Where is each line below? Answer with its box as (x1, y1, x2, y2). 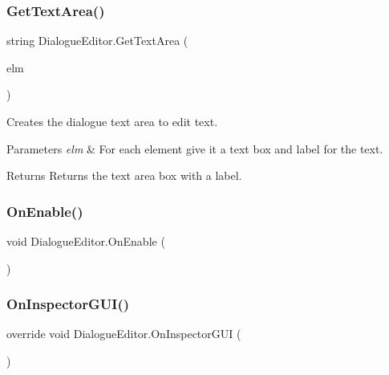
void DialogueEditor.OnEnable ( (6, 233, 165, 249)
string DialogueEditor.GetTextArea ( (6, 32, 188, 49)
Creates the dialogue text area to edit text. (6, 113, 218, 129)
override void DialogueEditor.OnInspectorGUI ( (6, 325, 241, 342)
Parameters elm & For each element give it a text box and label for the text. (6, 140, 383, 157)
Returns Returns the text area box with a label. (6, 167, 242, 184)
